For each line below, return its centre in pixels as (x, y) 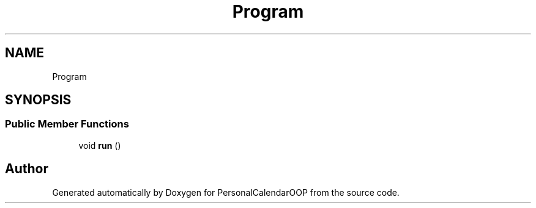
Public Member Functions (67, 124)
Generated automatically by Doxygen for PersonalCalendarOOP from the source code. (226, 192)
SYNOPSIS (38, 100)
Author (27, 169)
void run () (100, 145)
